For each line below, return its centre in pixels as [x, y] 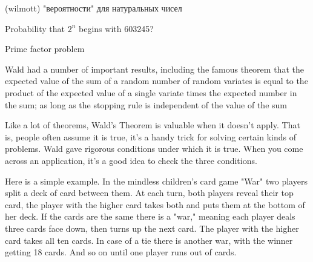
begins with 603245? [116, 28]
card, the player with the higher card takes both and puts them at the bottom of [155, 204]
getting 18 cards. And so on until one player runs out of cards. [121, 252]
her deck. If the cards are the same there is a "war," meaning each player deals [150, 216]
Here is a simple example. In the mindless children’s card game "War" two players [156, 181]
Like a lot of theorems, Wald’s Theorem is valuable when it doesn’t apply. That [153, 125]
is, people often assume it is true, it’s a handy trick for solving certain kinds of [150, 136]
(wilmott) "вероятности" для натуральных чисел [94, 8]
